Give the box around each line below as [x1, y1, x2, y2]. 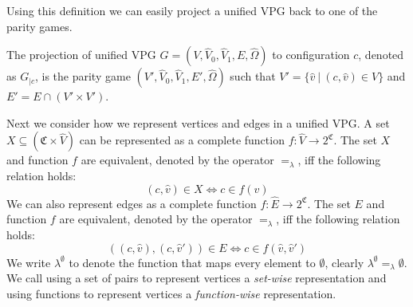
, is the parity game [34, 68, 131, 85]
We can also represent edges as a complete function [6, 195, 257, 211]
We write [6, 254, 51, 270]
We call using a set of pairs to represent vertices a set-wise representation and [6, 270, 387, 286]
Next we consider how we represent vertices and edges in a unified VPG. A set [6, 114, 390, 131]
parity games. [6, 18, 73, 34]
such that [230, 68, 276, 85]
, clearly [324, 254, 364, 270]
